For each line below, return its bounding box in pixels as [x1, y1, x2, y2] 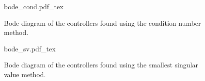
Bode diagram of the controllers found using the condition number [4, 17, 201, 28]
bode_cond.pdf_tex [4, 1, 63, 11]
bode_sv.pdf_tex [4, 43, 56, 53]
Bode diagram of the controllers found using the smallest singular [4, 60, 198, 70]
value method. [4, 69, 46, 79]
